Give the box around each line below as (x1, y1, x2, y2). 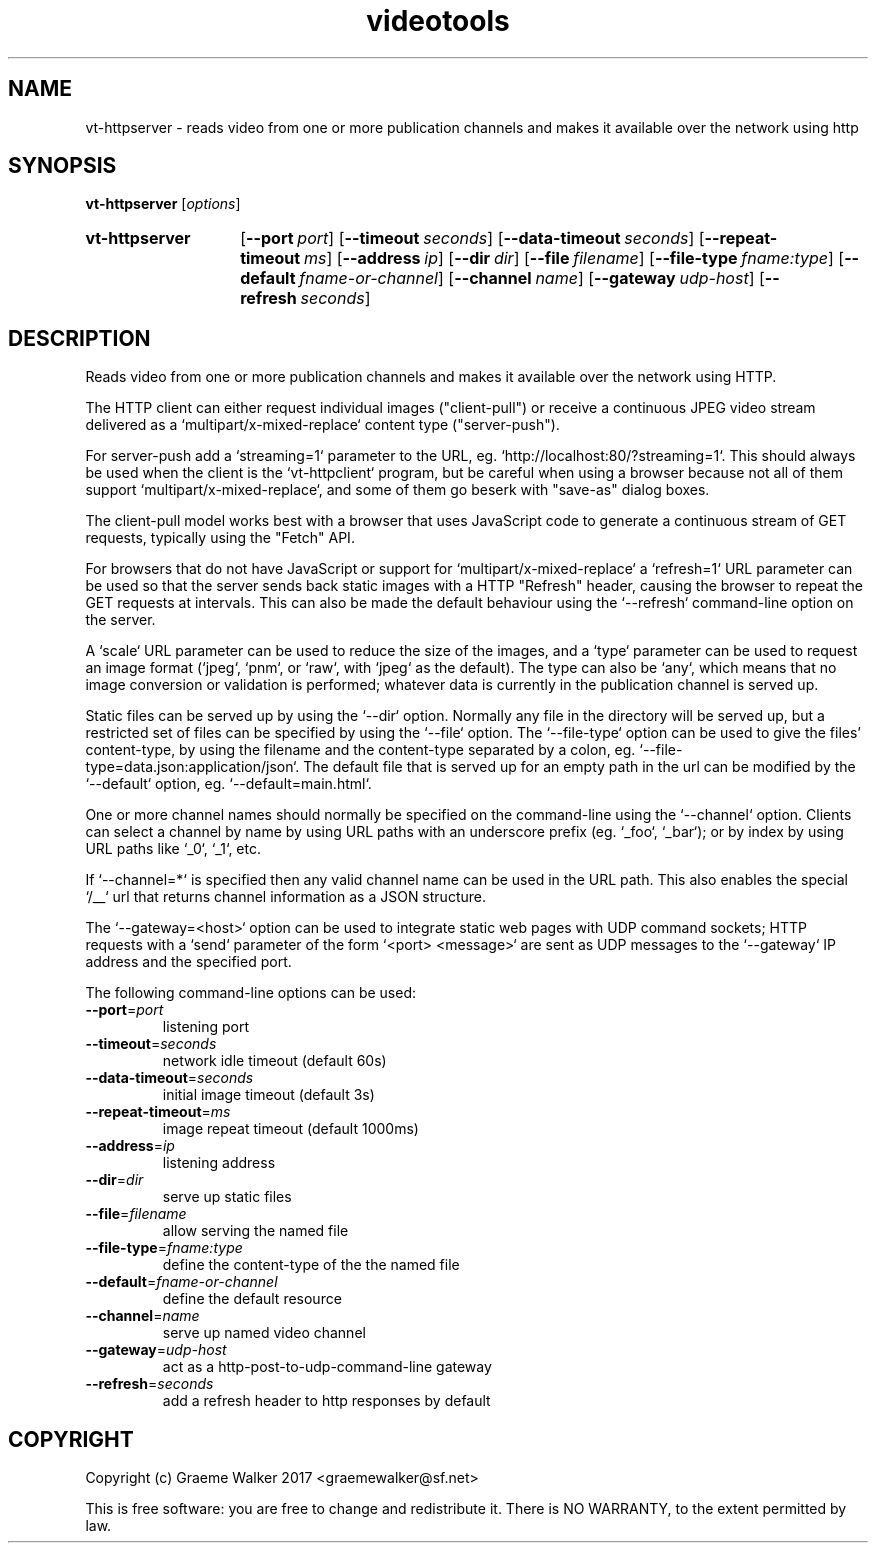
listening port (162, 1018, 250, 1036)
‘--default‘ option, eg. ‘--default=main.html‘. (85, 775, 372, 793)
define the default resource (162, 1290, 342, 1308)
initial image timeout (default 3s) (162, 1086, 375, 1104)
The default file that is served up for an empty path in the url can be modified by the (303, 758, 856, 776)
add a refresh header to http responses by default (162, 1392, 491, 1410)
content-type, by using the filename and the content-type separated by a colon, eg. (85, 741, 636, 759)
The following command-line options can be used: (85, 984, 416, 1002)
